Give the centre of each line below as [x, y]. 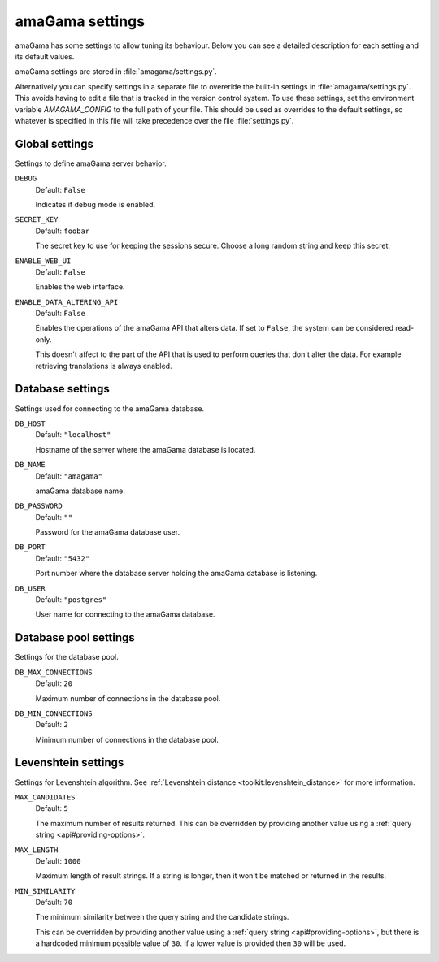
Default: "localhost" [73, 435]
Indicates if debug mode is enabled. [96, 204]
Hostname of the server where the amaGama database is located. [146, 449]
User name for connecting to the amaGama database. [125, 614]
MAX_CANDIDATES [46, 797]
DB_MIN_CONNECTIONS [54, 713]
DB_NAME [30, 465]
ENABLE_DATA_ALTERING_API [67, 302]
